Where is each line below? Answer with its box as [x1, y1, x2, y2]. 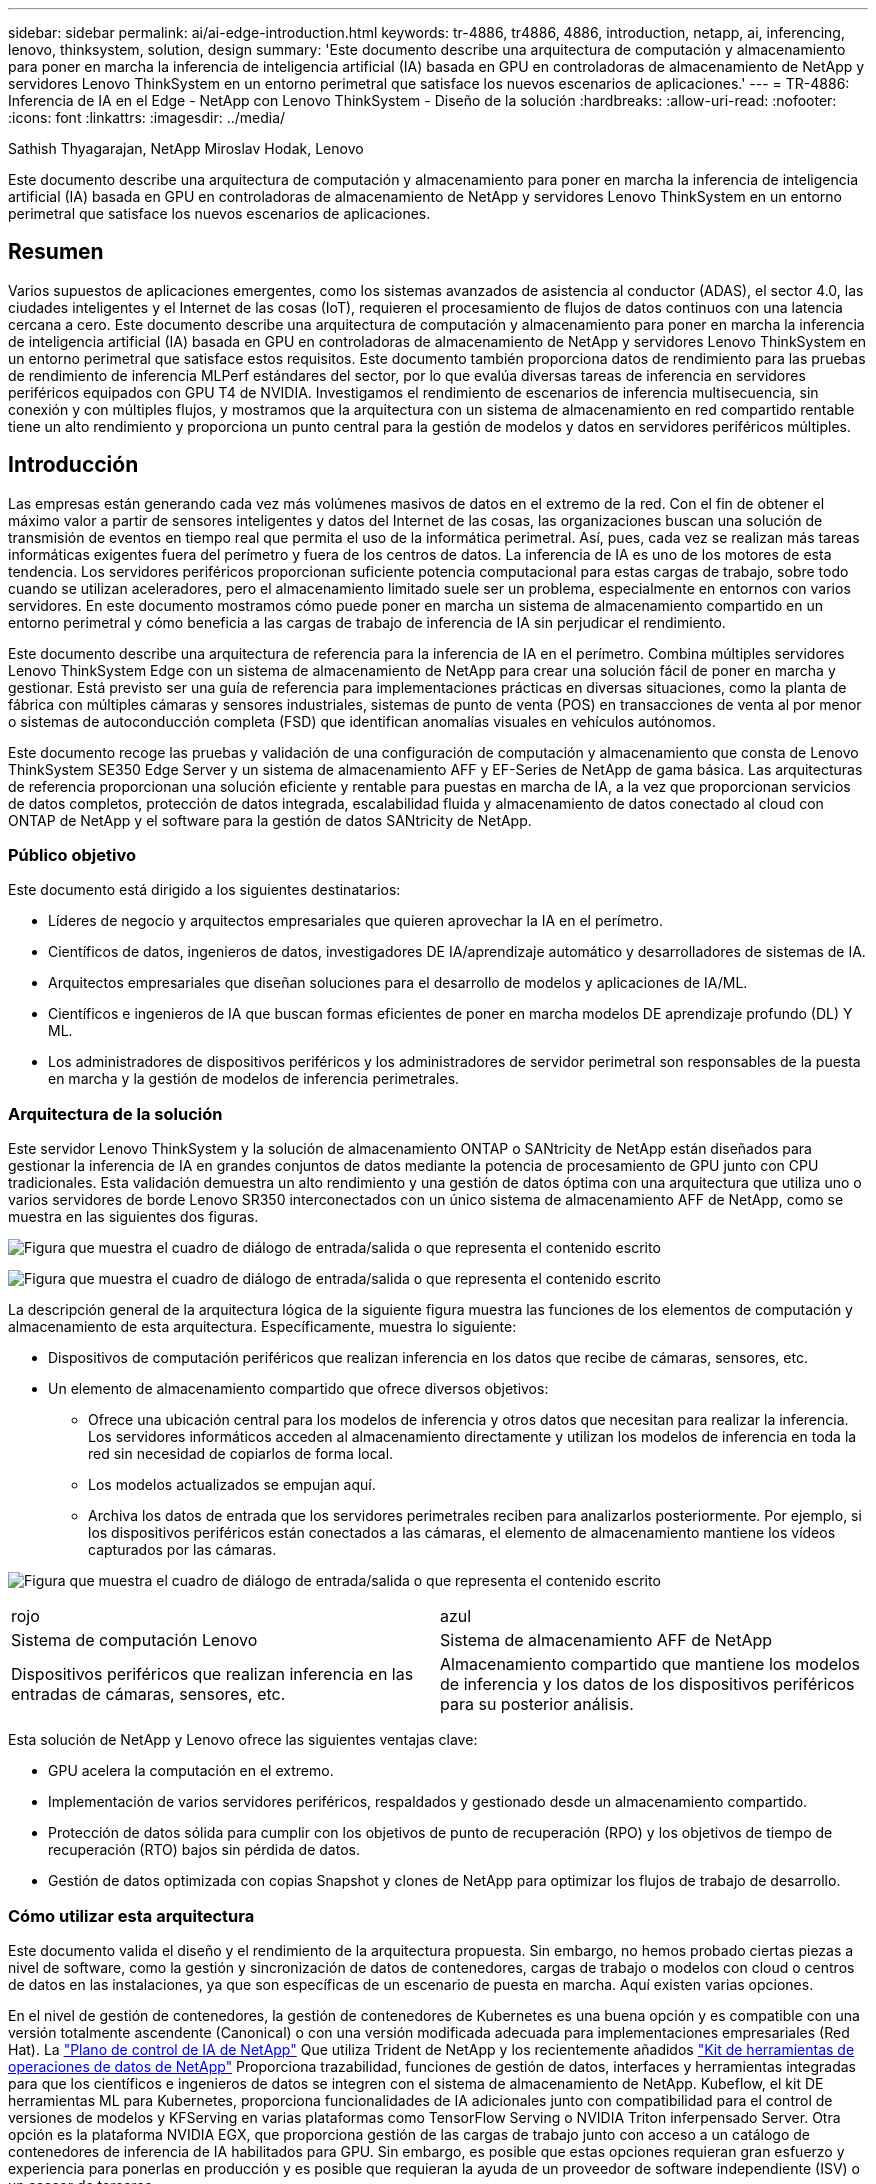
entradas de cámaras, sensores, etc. [11, 1684, 286, 1705]
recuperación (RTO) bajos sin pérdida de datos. [48, 1841, 360, 1859]
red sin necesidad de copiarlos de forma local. [88, 1445, 394, 1463]
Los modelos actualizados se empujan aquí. [88, 1476, 376, 1494]
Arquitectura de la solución [8, 1103, 223, 1124]
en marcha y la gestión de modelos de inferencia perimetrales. [48, 1070, 460, 1088]
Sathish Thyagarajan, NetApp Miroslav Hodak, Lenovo [8, 140, 364, 157]
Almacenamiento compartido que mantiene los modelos [440, 1654, 860, 1675]
